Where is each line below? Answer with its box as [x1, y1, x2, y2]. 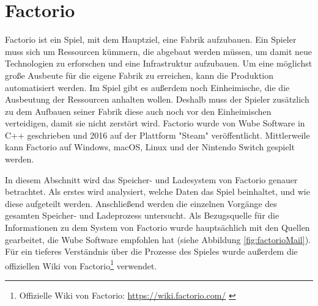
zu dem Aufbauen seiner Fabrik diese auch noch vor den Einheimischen [5, 104, 272, 117]
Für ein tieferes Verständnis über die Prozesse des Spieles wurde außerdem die [5, 245, 298, 258]
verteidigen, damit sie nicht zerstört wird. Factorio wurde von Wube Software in [5, 117, 305, 129]
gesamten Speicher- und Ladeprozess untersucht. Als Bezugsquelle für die [5, 209, 279, 222]
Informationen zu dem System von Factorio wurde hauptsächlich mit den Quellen [5, 221, 310, 234]
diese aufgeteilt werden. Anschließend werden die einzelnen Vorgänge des [5, 197, 277, 209]
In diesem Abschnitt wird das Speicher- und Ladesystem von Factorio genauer [5, 173, 298, 186]
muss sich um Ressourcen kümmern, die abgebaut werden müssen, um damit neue [5, 45, 312, 57]
